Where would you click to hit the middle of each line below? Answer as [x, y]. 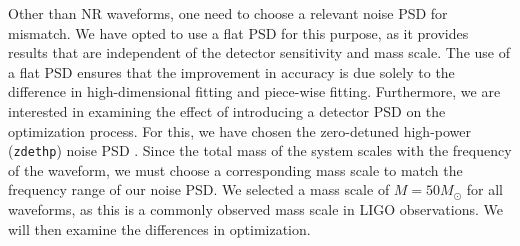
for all [484, 189]
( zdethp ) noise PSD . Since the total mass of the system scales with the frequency [260, 150]
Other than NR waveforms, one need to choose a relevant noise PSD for [228, 13]
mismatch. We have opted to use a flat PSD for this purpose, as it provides [238, 32]
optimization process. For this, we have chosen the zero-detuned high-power [240, 130]
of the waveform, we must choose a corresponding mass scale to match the [235, 169]
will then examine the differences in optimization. [159, 228]
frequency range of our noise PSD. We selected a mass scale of [199, 189]
